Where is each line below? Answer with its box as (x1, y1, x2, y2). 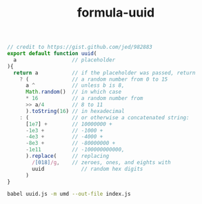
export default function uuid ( (7, 50, 97, 57)
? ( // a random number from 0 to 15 (19, 76, 168, 83)
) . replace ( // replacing (25, 153, 110, 160)
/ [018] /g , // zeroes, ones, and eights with (32, 159, 171, 166)
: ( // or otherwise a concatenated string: (19, 114, 190, 121)
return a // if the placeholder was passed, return (13, 69, 196, 76)
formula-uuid (77, 5, 155, 21)
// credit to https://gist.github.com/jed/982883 (7, 43, 153, 51)
